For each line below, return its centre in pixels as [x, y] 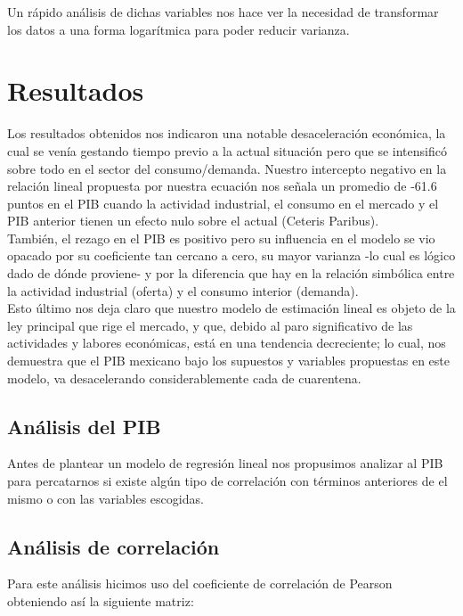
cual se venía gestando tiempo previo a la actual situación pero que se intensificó [227, 150]
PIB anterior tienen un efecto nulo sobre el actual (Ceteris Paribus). [193, 221]
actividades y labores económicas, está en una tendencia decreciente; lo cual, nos [227, 343]
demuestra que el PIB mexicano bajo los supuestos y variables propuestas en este [228, 361]
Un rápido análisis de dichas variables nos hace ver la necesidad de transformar [223, 12]
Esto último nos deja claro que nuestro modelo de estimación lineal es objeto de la [231, 308]
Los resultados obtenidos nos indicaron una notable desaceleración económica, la [227, 133]
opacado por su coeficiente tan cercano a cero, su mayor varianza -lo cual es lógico [231, 255]
